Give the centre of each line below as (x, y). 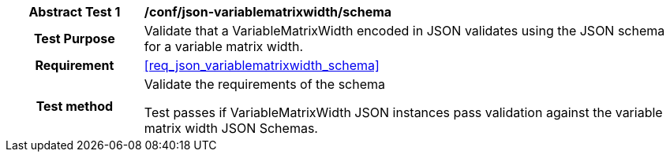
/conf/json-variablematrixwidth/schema (268, 12)
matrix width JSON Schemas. (231, 128)
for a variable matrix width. (224, 46)
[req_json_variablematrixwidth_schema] (262, 65)
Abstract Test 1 (75, 12)
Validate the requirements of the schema (265, 84)
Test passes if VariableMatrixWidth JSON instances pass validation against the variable (403, 112)
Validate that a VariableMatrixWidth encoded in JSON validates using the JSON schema (404, 31)
